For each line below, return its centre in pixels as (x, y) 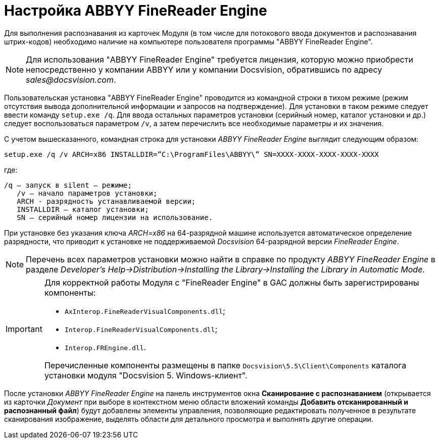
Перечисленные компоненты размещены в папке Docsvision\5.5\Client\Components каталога (225, 365)
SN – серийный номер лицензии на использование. (115, 217)
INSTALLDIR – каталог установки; (83, 209)
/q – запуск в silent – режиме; (68, 185)
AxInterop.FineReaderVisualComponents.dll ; (145, 311)
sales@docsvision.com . (71, 79)
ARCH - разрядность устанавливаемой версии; (106, 201)
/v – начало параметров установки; (87, 193)
